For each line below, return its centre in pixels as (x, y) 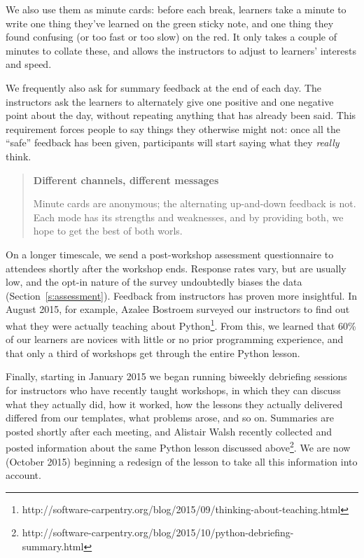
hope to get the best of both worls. (108, 231)
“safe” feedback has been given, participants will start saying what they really (173, 142)
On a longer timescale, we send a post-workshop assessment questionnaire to (170, 254)
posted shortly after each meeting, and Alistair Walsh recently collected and (169, 431)
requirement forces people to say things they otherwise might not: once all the (173, 128)
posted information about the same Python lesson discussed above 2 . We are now (178, 446)
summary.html (53, 546)
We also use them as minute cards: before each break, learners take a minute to (176, 9)
